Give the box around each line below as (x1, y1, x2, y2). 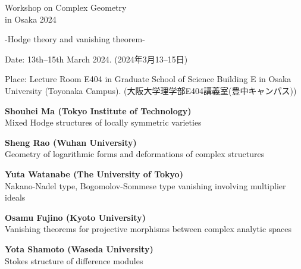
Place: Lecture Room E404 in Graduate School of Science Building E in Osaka (5, 73, 291, 85)
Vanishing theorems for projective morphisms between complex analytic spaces (5, 223, 292, 235)
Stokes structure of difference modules (5, 254, 143, 267)
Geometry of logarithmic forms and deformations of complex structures (5, 148, 265, 160)
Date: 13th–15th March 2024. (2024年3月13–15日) (5, 52, 188, 65)
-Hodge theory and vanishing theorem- (5, 33, 145, 45)
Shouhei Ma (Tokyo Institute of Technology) (5, 104, 192, 117)
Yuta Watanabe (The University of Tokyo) (5, 167, 183, 180)
